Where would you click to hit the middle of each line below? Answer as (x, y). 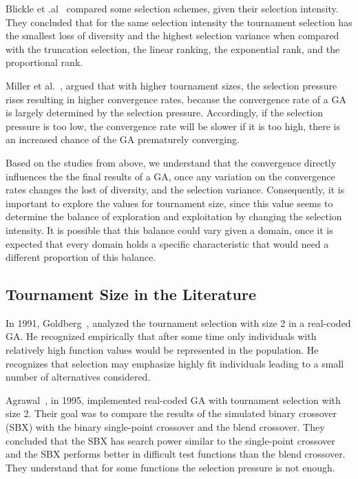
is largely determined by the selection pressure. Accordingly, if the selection (165, 113)
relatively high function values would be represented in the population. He (162, 350)
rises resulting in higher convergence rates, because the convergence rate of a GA (176, 99)
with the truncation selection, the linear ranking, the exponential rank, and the (173, 49)
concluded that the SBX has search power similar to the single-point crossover (170, 440)
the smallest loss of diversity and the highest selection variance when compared (172, 35)
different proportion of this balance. (81, 257)
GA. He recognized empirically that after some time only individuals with (161, 336)
